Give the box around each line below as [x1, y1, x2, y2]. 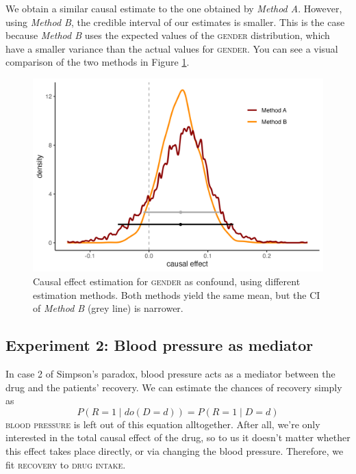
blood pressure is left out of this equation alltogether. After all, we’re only [5, 417, 320, 431]
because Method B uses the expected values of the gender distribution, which [5, 28, 330, 42]
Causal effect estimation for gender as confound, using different [33, 274, 301, 288]
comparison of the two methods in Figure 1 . [5, 55, 190, 69]
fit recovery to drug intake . [5, 457, 126, 471]
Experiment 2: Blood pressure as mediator [5, 334, 314, 356]
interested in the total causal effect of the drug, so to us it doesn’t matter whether [5, 430, 351, 445]
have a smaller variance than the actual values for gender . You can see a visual [5, 41, 338, 55]
